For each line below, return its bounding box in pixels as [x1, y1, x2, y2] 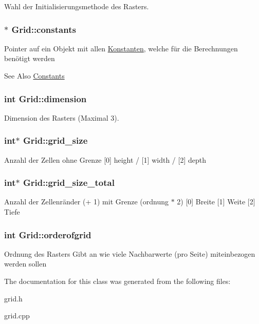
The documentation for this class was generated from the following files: [4, 276, 231, 287]
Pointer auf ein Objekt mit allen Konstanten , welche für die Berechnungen [4, 43, 238, 53]
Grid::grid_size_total [23, 176, 115, 189]
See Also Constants [4, 70, 65, 81]
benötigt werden [4, 53, 55, 64]
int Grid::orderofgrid [4, 228, 91, 241]
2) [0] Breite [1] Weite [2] [177, 196, 255, 207]
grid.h [4, 293, 23, 303]
